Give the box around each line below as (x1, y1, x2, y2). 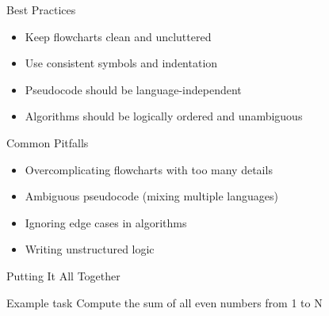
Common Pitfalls (6, 134, 89, 150)
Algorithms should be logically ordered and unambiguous (25, 108, 303, 124)
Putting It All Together (6, 267, 121, 284)
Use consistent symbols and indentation (25, 55, 218, 71)
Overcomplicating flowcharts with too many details (25, 161, 273, 177)
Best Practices (6, 2, 76, 17)
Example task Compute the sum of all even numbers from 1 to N (6, 294, 323, 310)
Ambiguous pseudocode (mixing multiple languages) (25, 188, 278, 204)
